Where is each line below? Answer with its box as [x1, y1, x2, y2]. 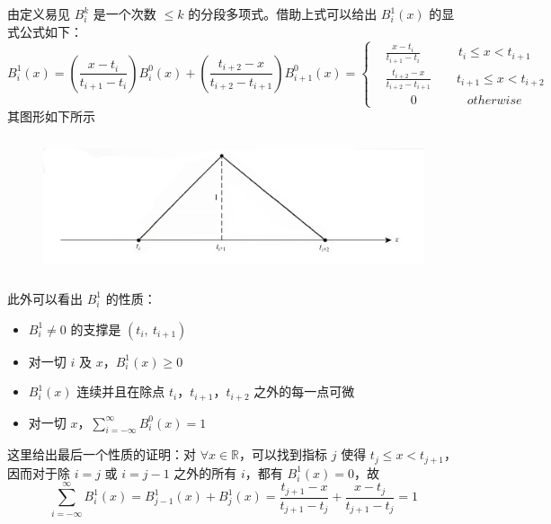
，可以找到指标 [239, 445, 328, 464]
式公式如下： [7, 22, 83, 40]
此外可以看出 [7, 289, 83, 307]
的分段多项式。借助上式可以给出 [188, 4, 378, 22]
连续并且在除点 [76, 382, 165, 401]
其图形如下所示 [7, 106, 95, 125]
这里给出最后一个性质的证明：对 [7, 445, 196, 464]
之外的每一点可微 [253, 382, 355, 401]
